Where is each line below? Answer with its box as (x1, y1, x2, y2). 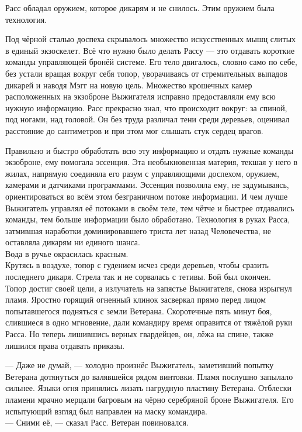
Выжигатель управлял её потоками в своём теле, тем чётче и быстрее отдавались (5, 201, 294, 214)
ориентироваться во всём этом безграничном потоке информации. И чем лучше (5, 190, 288, 202)
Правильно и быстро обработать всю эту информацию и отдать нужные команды (5, 144, 294, 156)
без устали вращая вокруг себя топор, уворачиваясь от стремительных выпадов (5, 67, 287, 79)
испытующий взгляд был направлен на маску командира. (5, 404, 207, 417)
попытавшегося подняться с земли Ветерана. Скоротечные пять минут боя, (5, 304, 272, 317)
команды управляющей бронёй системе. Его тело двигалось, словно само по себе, (5, 56, 297, 68)
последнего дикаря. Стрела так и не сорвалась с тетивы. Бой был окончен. (5, 270, 271, 283)
